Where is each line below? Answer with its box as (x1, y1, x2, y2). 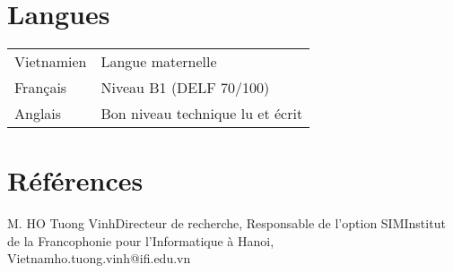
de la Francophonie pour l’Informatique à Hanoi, (7, 231, 274, 250)
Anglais (14, 103, 62, 124)
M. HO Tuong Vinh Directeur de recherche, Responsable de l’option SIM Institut (7, 214, 446, 233)
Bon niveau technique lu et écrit (100, 103, 303, 124)
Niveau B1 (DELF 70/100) (100, 77, 270, 98)
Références (7, 162, 144, 199)
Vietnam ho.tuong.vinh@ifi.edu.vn (7, 249, 191, 268)
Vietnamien (14, 51, 87, 73)
